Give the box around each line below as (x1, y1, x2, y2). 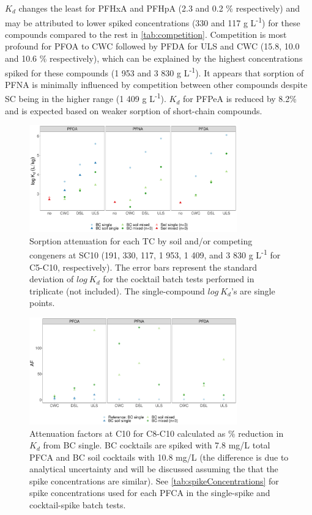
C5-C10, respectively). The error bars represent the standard (29, 260, 257, 273)
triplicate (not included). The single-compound (29, 284, 205, 297)
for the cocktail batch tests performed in (103, 272, 254, 285)
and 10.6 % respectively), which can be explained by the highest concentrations (5, 52, 303, 65)
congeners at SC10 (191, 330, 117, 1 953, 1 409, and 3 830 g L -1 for (29, 247, 281, 261)
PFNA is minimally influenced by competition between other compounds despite (5, 78, 308, 90)
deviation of (29, 272, 74, 285)
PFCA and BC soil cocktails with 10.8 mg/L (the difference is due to (29, 450, 289, 463)
